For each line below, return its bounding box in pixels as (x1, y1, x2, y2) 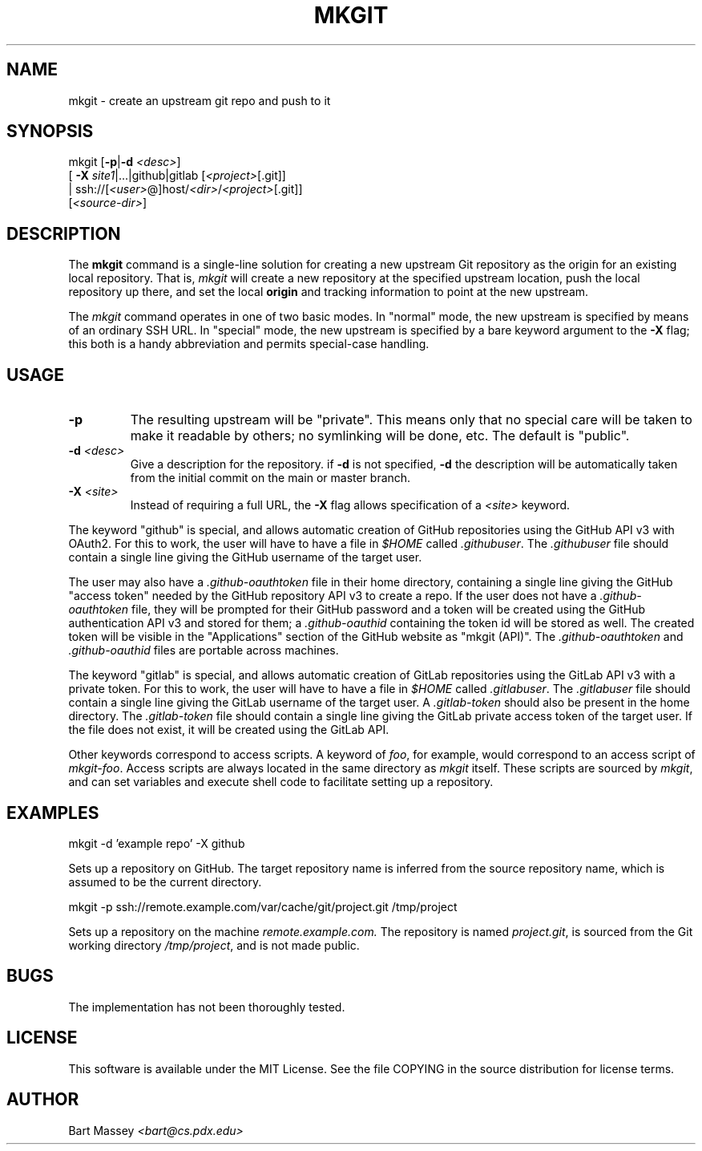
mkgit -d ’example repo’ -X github (68, 836, 245, 850)
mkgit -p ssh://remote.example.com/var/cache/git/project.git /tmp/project (68, 899, 458, 914)
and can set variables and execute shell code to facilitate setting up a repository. (68, 775, 494, 789)
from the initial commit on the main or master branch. (130, 471, 411, 485)
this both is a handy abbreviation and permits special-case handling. (68, 337, 430, 351)
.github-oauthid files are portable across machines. (68, 643, 339, 658)
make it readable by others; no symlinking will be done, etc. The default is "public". (130, 428, 630, 444)
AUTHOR (6, 1089, 79, 1110)
